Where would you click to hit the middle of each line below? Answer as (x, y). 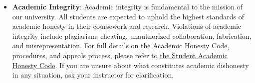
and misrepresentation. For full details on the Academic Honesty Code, (121, 45)
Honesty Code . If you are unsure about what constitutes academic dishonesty (130, 65)
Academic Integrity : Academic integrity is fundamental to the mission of (127, 6)
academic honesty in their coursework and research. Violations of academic (127, 26)
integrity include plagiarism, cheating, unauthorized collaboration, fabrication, (132, 36)
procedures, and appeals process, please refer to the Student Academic (120, 55)
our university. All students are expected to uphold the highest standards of (128, 16)
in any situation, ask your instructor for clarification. (93, 75)
